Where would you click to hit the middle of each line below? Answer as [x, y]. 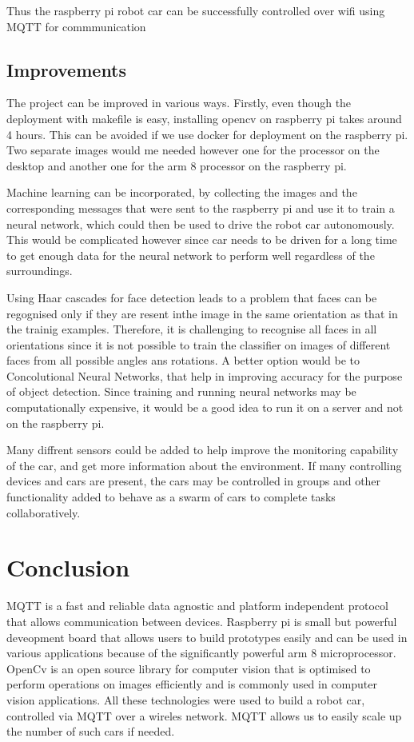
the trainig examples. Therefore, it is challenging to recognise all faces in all [192, 329]
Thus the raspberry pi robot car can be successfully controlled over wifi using [196, 10]
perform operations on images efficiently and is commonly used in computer [192, 684]
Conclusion [68, 567]
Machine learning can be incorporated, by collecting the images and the [182, 192]
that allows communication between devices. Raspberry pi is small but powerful [202, 621]
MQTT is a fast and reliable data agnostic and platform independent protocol [197, 606]
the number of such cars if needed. [91, 731]
